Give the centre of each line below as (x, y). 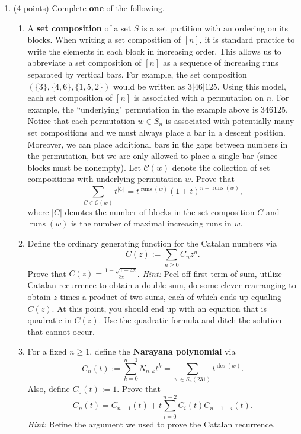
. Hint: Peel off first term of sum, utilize (209, 273)
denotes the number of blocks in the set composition (160, 211)
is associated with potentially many (230, 121)
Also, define (49, 388)
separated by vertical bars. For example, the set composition (137, 74)
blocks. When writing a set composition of (104, 39)
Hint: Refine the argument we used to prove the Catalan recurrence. (151, 424)
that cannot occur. (61, 331)
